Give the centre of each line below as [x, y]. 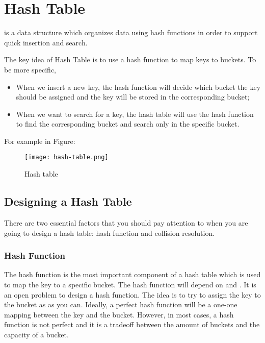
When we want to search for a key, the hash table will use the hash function [135, 114]
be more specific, [30, 69]
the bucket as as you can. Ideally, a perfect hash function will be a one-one [121, 304]
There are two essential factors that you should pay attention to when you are [126, 222]
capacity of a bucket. [36, 334]
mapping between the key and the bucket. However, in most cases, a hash [119, 314]
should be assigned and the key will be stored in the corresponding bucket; [133, 97]
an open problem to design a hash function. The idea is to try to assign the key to [132, 294]
